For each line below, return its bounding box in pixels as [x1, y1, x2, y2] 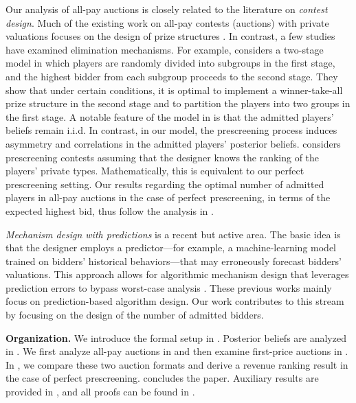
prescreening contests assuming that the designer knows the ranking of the [5, 150, 320, 164]
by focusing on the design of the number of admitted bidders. [5, 308, 264, 322]
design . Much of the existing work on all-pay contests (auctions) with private [5, 15, 329, 30]
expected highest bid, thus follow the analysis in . [5, 203, 214, 218]
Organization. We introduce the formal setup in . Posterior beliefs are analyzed [5, 330, 346, 345]
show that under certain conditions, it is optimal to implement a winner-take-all [5, 82, 343, 97]
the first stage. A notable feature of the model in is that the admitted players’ [5, 109, 334, 124]
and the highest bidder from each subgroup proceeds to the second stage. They [5, 69, 338, 83]
